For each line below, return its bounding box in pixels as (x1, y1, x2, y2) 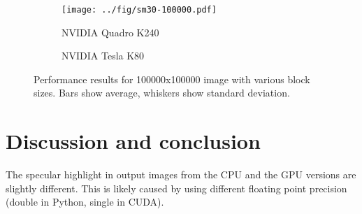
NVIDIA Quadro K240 (61, 24, 159, 39)
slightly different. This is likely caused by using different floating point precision (6, 180, 347, 195)
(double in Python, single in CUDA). (6, 194, 164, 209)
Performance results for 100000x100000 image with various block (34, 71, 310, 86)
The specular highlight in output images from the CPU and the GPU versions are (6, 167, 356, 182)
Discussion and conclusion (6, 127, 261, 155)
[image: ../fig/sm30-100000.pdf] (61, 5, 217, 15)
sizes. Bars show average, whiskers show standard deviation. (34, 85, 290, 100)
